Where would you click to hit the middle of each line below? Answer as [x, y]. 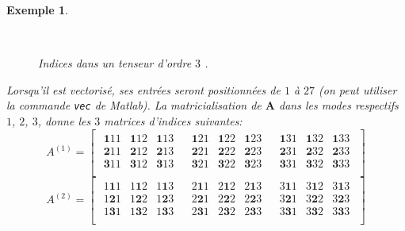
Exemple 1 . [37, 10]
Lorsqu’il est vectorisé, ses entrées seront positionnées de [143, 89]
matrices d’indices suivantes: [173, 121]
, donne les [64, 121]
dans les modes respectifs [338, 105]
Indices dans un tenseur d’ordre [115, 63]
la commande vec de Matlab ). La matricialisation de [134, 105]
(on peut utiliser [358, 89]
